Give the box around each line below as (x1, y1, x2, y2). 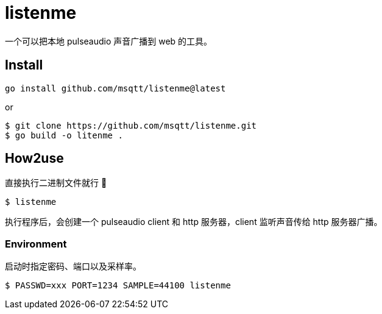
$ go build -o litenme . (5, 130, 123, 140)
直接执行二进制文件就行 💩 (5, 177, 107, 188)
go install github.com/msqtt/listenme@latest (5, 83, 226, 93)
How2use (5, 151, 64, 166)
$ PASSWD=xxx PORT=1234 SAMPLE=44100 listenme (5, 280, 231, 291)
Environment (5, 237, 67, 250)
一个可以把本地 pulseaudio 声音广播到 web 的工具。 (5, 35, 213, 46)
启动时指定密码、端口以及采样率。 (5, 261, 141, 272)
